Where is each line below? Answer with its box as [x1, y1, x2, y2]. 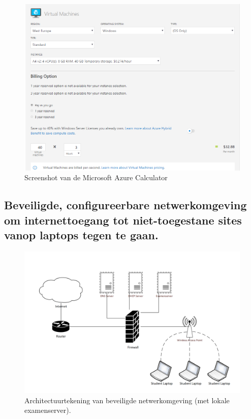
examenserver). [24, 405, 71, 415]
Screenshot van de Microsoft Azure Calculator [24, 172, 168, 183]
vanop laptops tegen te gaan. [4, 227, 159, 243]
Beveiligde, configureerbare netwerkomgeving [4, 197, 247, 213]
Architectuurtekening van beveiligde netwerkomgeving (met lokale [24, 395, 230, 405]
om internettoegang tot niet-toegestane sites [4, 212, 242, 228]
